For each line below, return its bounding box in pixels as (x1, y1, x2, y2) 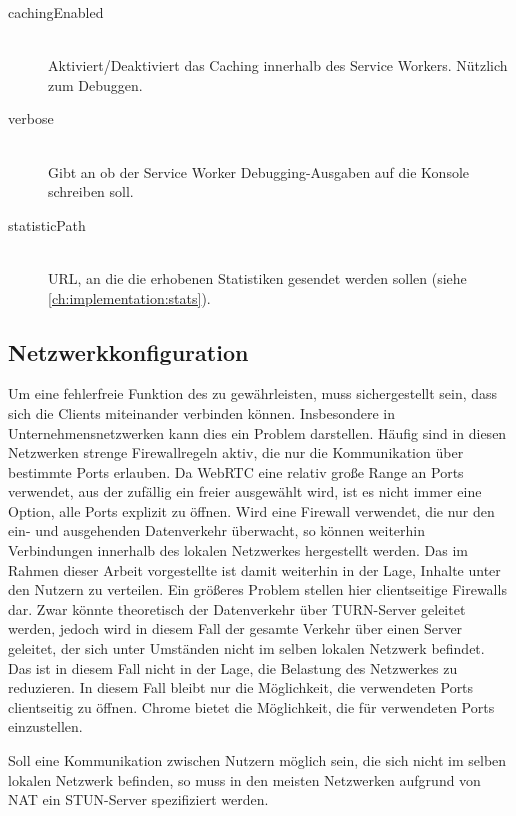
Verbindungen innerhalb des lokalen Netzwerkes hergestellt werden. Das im (8, 540, 468, 561)
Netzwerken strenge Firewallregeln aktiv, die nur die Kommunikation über (8, 442, 464, 463)
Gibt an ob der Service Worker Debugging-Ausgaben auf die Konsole (48, 161, 470, 182)
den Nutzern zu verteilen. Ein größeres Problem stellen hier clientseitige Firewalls (8, 579, 507, 600)
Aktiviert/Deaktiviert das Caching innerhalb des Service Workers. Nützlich (48, 55, 508, 76)
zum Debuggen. (48, 74, 143, 95)
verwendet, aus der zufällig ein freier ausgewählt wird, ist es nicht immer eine (8, 481, 482, 502)
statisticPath (8, 214, 86, 235)
